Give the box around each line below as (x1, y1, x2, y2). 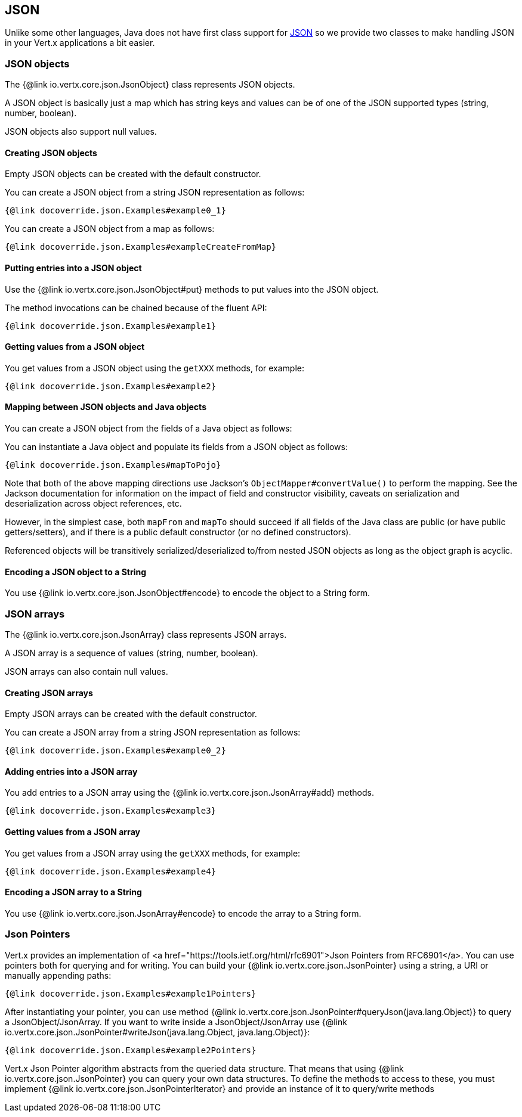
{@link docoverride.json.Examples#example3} (5, 806, 217, 816)
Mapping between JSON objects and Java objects (5, 402, 206, 412)
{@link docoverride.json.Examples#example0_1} (5, 206, 226, 216)
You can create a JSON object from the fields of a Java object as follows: (5, 423, 292, 434)
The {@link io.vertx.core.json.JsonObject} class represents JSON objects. (5, 79, 295, 90)
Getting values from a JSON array (5, 827, 140, 837)
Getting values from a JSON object (5, 342, 145, 352)
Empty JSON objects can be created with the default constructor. (5, 169, 261, 179)
